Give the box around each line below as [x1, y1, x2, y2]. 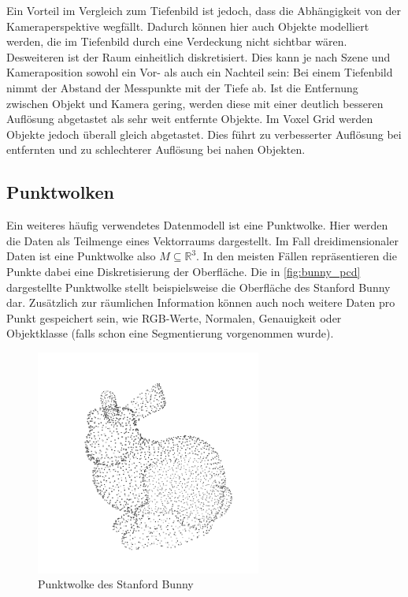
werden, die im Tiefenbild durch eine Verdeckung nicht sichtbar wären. [6, 33, 347, 50]
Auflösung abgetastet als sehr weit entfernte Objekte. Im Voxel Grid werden [6, 110, 373, 127]
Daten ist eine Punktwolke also [6, 248, 156, 264]
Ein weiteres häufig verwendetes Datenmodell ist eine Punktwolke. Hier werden [6, 217, 388, 233]
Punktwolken [6, 180, 114, 204]
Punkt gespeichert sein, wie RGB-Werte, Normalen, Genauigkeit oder [6, 309, 342, 326]
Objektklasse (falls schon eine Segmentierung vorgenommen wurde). [6, 325, 334, 341]
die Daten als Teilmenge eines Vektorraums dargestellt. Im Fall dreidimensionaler [6, 232, 399, 248]
